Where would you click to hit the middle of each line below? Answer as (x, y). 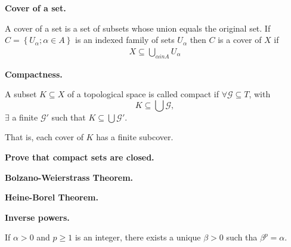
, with (260, 94)
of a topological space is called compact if (143, 94)
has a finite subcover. (135, 137)
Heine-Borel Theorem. (52, 197)
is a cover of (240, 40)
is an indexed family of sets (125, 40)
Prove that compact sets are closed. (80, 157)
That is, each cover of (44, 137)
